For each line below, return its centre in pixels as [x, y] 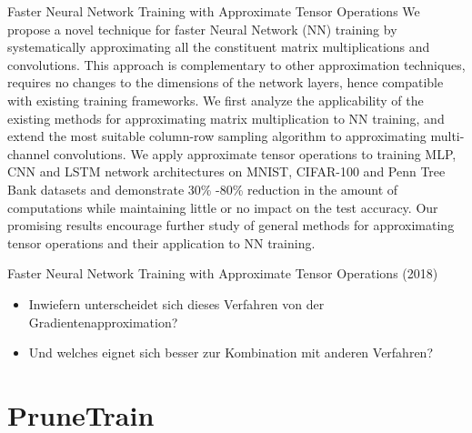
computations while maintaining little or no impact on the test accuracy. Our [223, 207]
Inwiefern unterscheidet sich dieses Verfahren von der [176, 303]
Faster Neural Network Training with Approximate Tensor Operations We [214, 11]
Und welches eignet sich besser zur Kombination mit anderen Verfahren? [231, 352]
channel [29, 153]
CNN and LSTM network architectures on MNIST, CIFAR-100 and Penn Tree [226, 171]
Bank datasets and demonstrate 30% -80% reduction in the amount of [203, 189]
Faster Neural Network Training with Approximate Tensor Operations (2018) [223, 273]
